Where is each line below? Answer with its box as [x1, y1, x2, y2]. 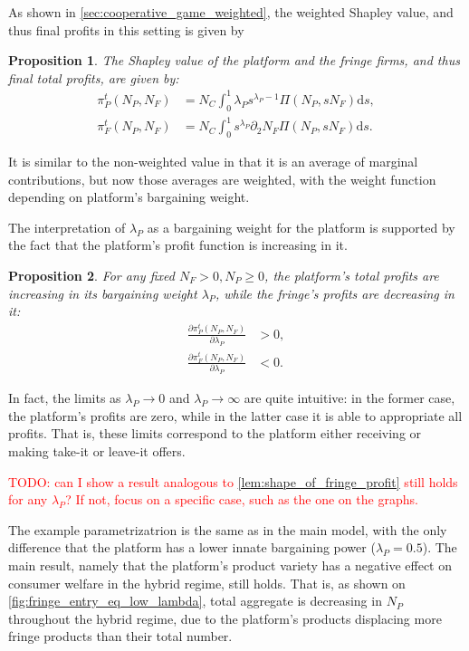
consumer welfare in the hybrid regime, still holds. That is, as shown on [8, 573, 406, 592]
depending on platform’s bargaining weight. [8, 187, 250, 206]
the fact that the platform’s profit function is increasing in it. [8, 235, 348, 254]
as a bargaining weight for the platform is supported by [147, 217, 455, 236]
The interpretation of [8, 217, 126, 236]
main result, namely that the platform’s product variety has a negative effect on [8, 555, 452, 574]
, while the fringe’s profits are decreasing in [215, 283, 455, 302]
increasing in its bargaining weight [8, 283, 197, 302]
